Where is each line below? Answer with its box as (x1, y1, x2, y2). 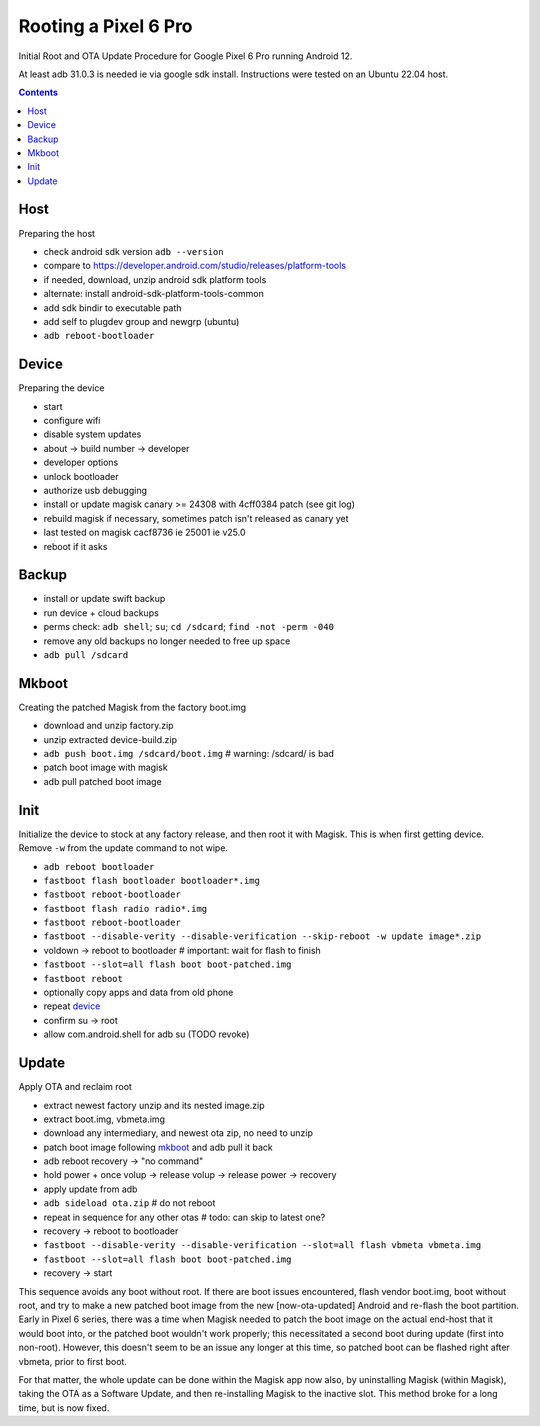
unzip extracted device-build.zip (43, 733, 178, 745)
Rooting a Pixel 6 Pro (18, 15, 194, 37)
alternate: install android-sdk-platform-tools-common (43, 288, 264, 300)
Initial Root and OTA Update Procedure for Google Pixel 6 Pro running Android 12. (18, 50, 353, 62)
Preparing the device (18, 382, 105, 394)
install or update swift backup (43, 593, 166, 605)
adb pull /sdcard (43, 649, 129, 660)
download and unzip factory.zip (43, 720, 174, 732)
